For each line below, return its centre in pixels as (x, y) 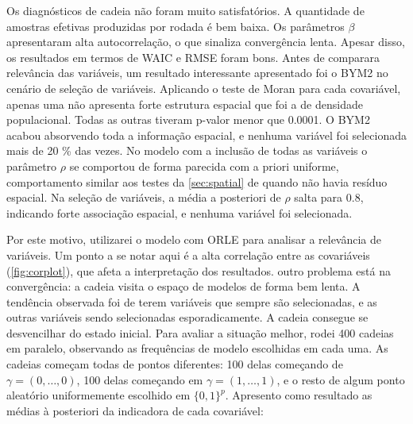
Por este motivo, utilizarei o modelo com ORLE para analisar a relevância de (194, 239)
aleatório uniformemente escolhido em (98, 395)
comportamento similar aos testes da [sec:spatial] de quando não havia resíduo (197, 181)
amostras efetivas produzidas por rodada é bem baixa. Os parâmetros (176, 26)
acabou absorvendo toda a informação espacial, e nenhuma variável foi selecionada (206, 135)
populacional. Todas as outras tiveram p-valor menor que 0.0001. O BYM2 (188, 119)
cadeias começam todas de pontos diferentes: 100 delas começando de (175, 364)
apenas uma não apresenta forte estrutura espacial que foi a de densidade (185, 104)
